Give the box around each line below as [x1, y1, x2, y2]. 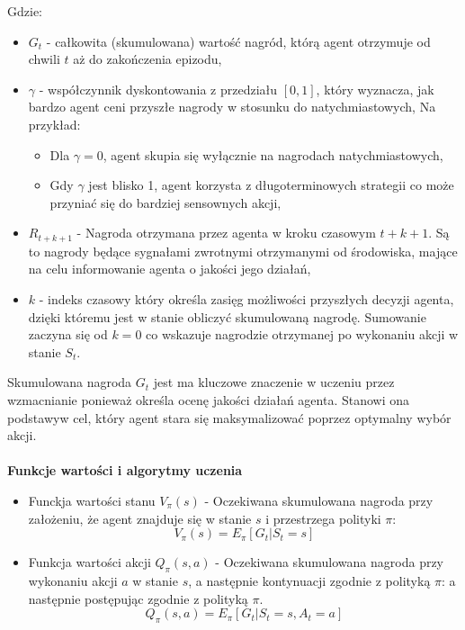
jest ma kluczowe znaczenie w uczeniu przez [153, 373, 395, 391]
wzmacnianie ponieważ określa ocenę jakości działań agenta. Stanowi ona [7, 390, 410, 409]
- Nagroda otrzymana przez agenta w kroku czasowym [76, 223, 376, 242]
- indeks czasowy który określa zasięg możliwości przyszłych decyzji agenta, [39, 289, 454, 308]
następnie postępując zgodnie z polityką [28, 589, 248, 607]
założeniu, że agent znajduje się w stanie [28, 508, 252, 527]
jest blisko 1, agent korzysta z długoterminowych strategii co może [88, 175, 454, 194]
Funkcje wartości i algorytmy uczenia [7, 461, 243, 480]
